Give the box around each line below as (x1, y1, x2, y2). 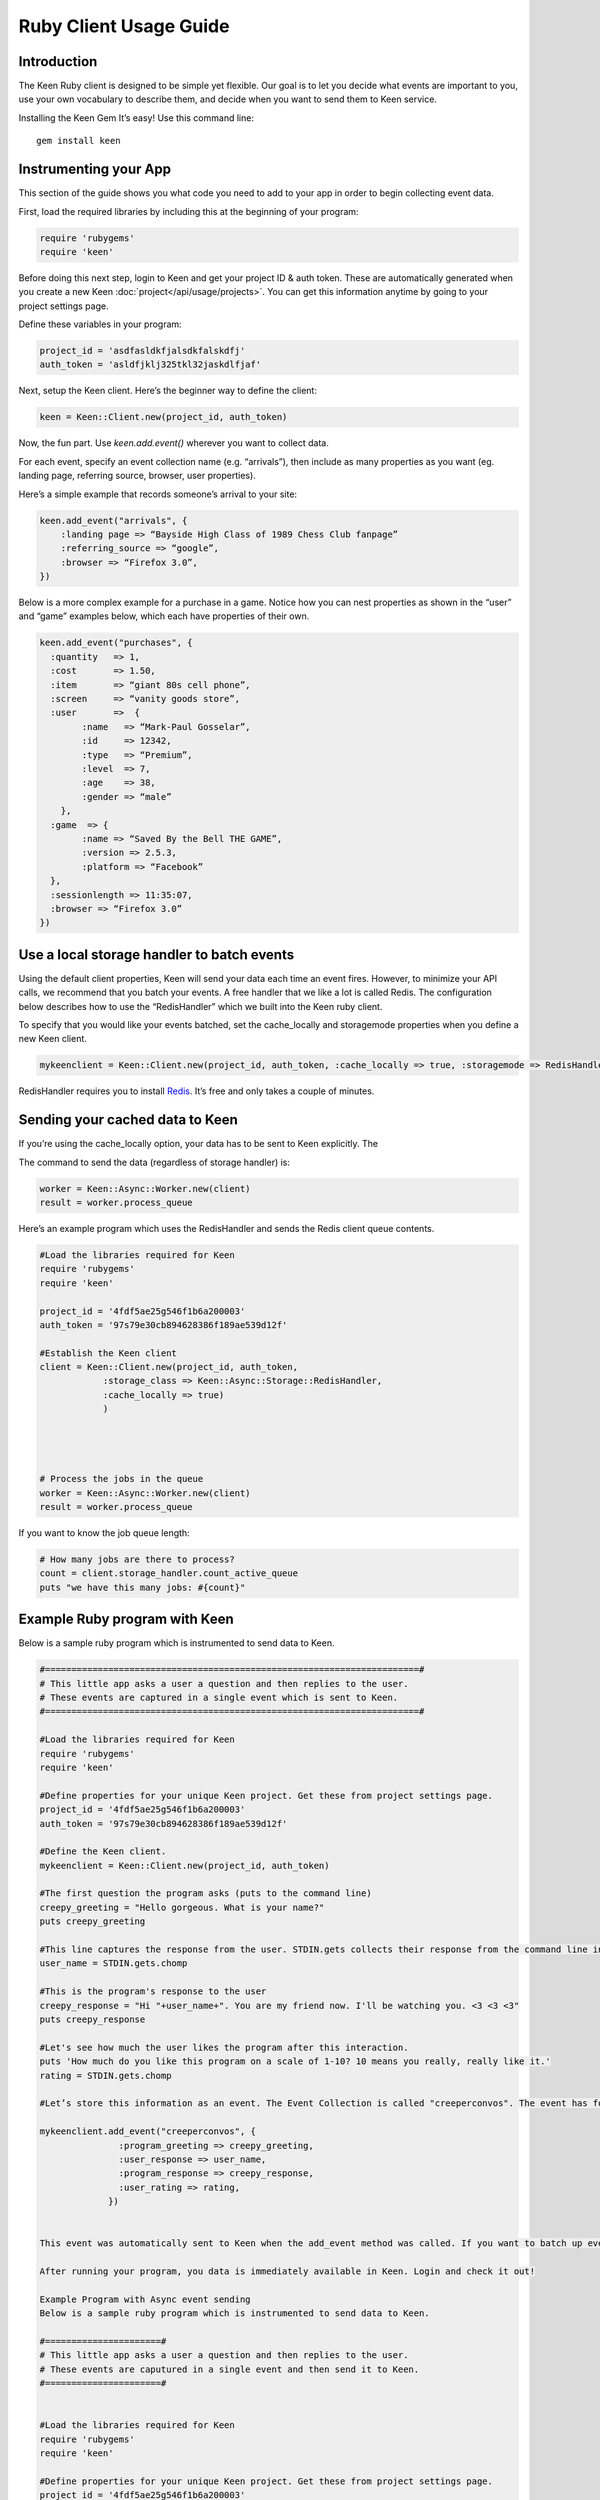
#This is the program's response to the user (39, 1986, 267, 1997)
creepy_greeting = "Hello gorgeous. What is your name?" (39, 1901, 325, 1913)
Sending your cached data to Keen (18, 1111, 239, 1129)
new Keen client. (18, 1033, 87, 1045)
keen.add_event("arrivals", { (39, 515, 188, 526)
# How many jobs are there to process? (39, 1553, 235, 1565)
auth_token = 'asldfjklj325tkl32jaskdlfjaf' (39, 359, 262, 370)
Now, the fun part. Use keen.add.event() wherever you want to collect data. (18, 437, 329, 449)
